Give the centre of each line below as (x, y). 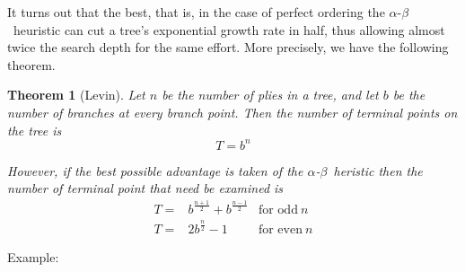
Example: (33, 256)
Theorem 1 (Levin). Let (76, 95)
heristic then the (378, 170)
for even (280, 229)
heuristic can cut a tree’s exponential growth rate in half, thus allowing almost (229, 29)
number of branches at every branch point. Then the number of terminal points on (232, 112)
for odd (278, 211)
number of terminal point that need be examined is (145, 188)
